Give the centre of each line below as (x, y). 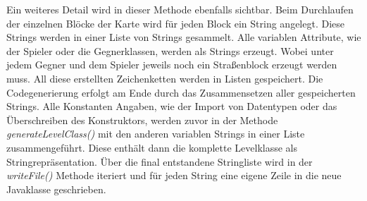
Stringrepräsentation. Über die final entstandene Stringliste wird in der (160, 161)
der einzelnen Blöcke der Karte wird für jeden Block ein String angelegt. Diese (175, 23)
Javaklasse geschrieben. (56, 189)
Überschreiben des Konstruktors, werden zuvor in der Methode (142, 120)
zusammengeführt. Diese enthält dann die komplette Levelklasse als (152, 147)
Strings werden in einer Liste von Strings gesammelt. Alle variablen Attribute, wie (184, 37)
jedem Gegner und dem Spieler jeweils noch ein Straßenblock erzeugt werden (172, 65)
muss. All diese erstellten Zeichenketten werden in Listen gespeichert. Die (165, 78)
